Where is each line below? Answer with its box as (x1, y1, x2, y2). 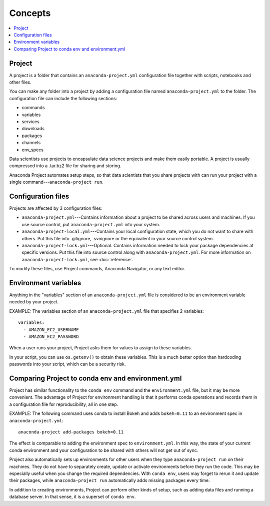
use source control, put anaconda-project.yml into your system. (21, 221, 160, 227)
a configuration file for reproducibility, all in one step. (9, 401, 118, 407)
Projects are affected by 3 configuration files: (9, 205, 102, 211)
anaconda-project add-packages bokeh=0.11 (18, 429, 124, 435)
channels (21, 140, 41, 146)
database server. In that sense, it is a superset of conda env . (9, 493, 136, 500)
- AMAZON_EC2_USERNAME (23, 327, 79, 332)
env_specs (21, 147, 43, 153)
